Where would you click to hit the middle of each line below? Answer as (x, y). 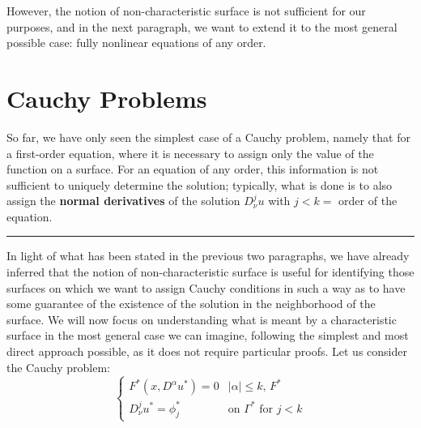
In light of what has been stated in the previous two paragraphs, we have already (208, 256)
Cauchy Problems (107, 98)
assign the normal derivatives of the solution (123, 201)
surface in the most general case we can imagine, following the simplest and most (208, 335)
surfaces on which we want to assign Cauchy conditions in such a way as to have (206, 287)
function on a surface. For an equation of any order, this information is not (193, 169)
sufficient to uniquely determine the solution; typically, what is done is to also (200, 184)
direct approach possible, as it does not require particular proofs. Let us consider (207, 351)
